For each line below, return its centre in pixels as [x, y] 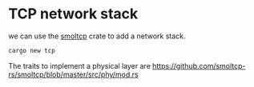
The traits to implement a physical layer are [79, 65]
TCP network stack [73, 14]
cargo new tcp [32, 50]
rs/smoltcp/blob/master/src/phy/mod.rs [73, 74]
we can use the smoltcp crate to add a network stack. [97, 36]
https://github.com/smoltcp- [199, 65]
